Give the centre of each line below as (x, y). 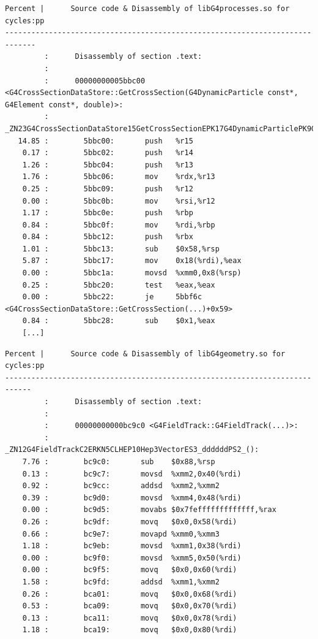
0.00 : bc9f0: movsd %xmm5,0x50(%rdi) (132, 558)
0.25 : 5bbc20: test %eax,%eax (119, 285)
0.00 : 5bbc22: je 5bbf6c (112, 297)
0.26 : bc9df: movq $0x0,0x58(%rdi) (130, 522)
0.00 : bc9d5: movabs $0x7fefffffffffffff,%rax (149, 510)
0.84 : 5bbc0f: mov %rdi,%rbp (119, 225)
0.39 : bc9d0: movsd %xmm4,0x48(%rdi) (132, 498)
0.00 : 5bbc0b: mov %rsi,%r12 (119, 201)
